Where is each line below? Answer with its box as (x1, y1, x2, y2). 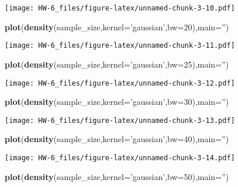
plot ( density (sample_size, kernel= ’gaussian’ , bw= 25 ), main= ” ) (5, 58, 229, 70)
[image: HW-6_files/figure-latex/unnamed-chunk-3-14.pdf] (5, 154, 235, 162)
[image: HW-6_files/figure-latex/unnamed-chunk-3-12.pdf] (5, 79, 235, 87)
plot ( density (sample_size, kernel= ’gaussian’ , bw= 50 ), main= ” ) (5, 170, 229, 182)
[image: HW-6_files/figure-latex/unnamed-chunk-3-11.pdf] (5, 41, 235, 50)
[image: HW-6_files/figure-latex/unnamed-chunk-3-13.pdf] (5, 116, 235, 125)
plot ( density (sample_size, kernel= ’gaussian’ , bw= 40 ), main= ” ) (5, 133, 229, 145)
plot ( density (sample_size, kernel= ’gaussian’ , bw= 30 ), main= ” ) (5, 96, 229, 108)
